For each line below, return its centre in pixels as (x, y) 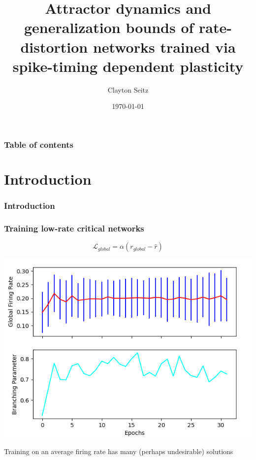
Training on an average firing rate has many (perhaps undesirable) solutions (119, 451)
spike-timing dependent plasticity (128, 66)
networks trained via (164, 47)
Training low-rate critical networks (74, 228)
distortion (54, 47)
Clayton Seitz (128, 89)
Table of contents (39, 144)
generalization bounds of (109, 27)
